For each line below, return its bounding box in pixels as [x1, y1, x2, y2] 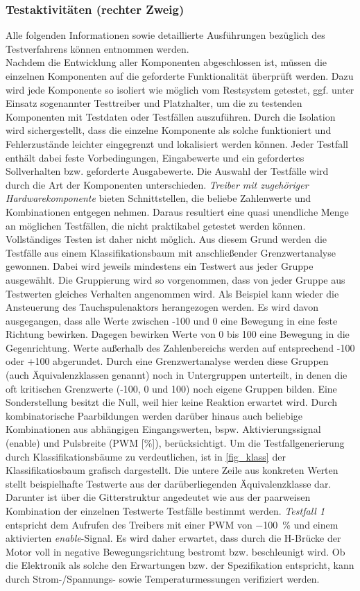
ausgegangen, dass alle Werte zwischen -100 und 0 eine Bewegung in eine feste [6, 313, 338, 327]
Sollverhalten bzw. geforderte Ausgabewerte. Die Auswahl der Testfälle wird [6, 164, 329, 178]
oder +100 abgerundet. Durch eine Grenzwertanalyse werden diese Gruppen [6, 354, 329, 368]
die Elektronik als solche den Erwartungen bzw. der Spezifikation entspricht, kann [6, 558, 354, 572]
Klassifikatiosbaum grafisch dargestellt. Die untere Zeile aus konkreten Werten [6, 463, 338, 477]
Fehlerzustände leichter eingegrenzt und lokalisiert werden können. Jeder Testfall [6, 136, 348, 151]
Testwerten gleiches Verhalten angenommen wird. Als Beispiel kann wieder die [6, 286, 339, 300]
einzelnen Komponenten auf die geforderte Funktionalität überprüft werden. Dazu [6, 69, 354, 83]
